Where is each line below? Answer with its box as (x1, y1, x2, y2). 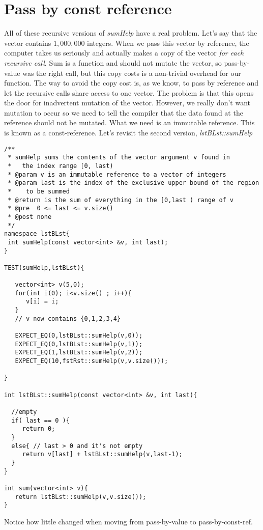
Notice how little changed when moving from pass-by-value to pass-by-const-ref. (4, 516, 253, 526)
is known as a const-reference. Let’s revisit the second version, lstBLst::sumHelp (4, 127, 253, 138)
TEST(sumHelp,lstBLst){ (4, 264, 84, 271)
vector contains (4, 37, 51, 48)
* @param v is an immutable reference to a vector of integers (8, 171, 226, 178)
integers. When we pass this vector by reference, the (87, 37, 249, 48)
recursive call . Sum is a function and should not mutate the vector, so (4, 57, 222, 68)
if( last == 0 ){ (11, 416, 70, 424)
